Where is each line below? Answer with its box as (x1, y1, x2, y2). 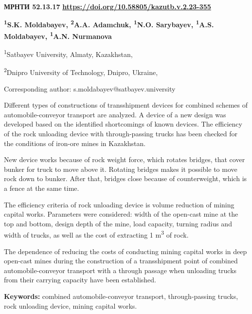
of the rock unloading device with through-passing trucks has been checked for (4, 128, 237, 138)
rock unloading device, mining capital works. (4, 300, 137, 311)
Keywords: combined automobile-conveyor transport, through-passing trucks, (4, 291, 238, 301)
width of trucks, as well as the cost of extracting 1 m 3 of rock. (4, 228, 189, 240)
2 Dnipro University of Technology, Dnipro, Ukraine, (4, 66, 158, 77)
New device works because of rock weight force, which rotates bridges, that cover (4, 154, 245, 165)
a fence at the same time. (4, 183, 79, 193)
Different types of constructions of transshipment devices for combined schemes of (4, 100, 248, 110)
